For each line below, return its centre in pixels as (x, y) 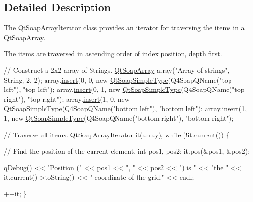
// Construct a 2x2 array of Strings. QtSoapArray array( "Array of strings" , (117, 70)
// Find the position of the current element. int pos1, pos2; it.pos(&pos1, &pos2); (127, 151)
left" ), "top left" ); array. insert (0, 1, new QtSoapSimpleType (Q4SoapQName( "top (124, 89)
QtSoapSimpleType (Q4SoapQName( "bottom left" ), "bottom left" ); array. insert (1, (126, 108)
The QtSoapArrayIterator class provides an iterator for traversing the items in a (124, 28)
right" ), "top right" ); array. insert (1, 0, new (67, 99)
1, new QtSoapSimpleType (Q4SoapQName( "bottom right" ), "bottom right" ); (119, 118)
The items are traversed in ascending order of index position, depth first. (113, 54)
